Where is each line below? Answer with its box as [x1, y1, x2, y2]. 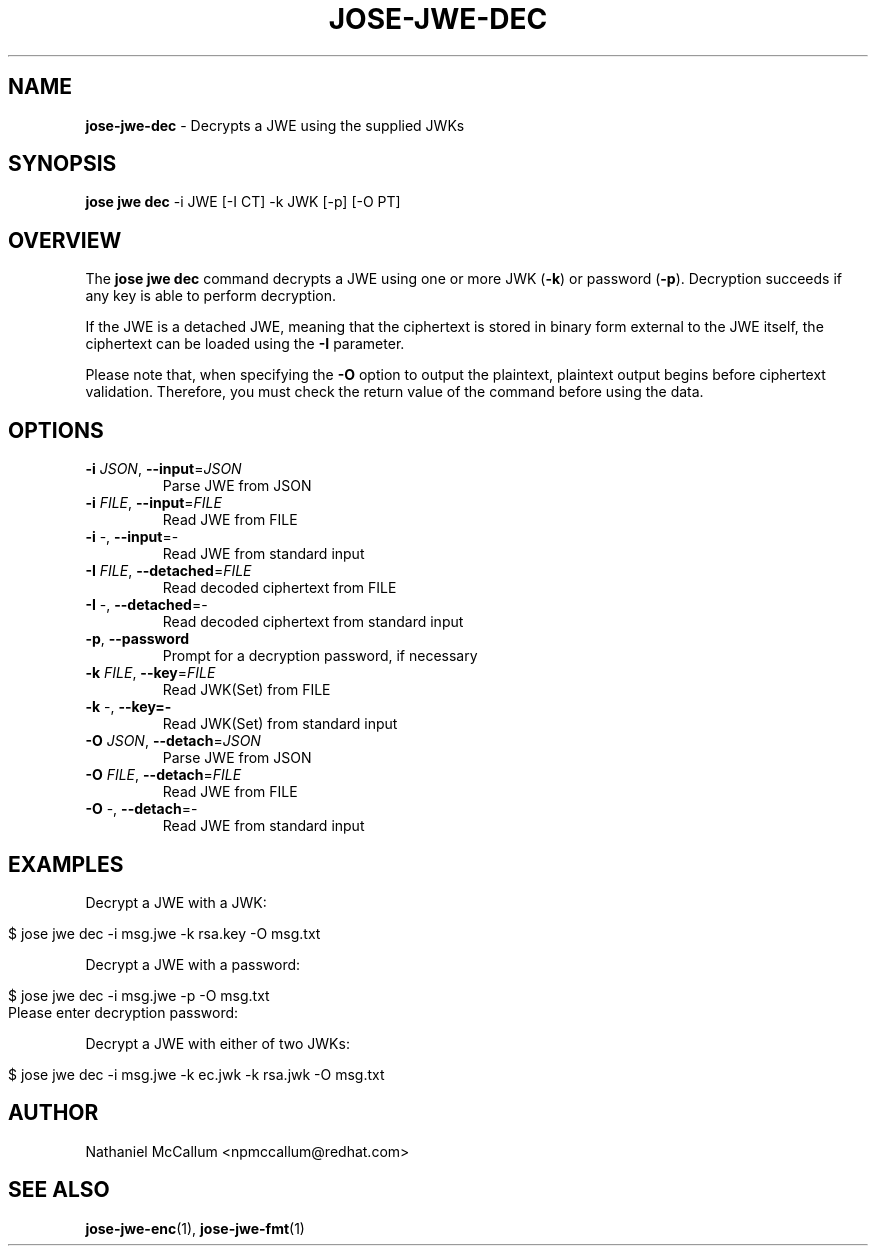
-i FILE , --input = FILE [85, 494, 222, 512]
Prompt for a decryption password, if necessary [162, 647, 478, 665]
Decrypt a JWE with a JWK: [85, 893, 267, 911]
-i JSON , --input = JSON [85, 460, 242, 478]
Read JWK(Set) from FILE [162, 681, 331, 699]
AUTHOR [8, 1100, 99, 1126]
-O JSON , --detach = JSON [85, 732, 261, 750]
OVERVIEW [8, 227, 122, 253]
